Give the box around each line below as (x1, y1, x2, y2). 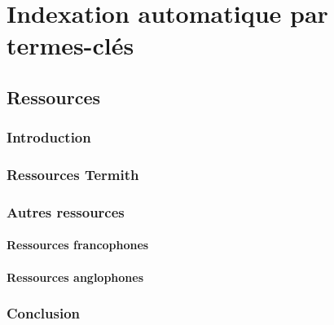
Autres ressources (7, 201, 125, 222)
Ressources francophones (7, 236, 149, 253)
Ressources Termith (7, 165, 139, 185)
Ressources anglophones (7, 268, 144, 285)
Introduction (7, 127, 91, 147)
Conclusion (7, 303, 80, 323)
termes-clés (7, 29, 134, 62)
